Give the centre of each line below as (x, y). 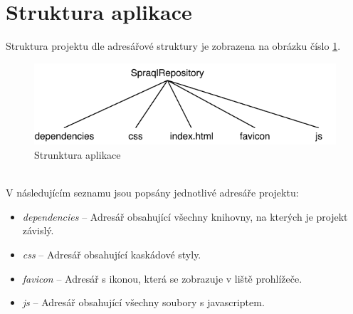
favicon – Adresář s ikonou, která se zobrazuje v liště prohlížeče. (162, 278)
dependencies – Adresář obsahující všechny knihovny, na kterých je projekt (185, 216)
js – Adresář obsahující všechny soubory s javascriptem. (143, 302)
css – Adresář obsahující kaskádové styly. (112, 255)
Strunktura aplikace (78, 155)
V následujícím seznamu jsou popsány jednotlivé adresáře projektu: (152, 193)
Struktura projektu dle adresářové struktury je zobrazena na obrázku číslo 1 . (173, 46)
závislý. (38, 230)
